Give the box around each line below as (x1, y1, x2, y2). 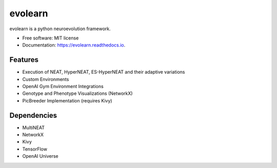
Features (9, 55, 38, 64)
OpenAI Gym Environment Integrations (22, 83, 104, 90)
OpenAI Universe (22, 153, 58, 159)
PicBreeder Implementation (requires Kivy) (22, 97, 112, 103)
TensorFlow (22, 146, 47, 152)
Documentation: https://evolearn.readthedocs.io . (22, 42, 126, 48)
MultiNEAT (22, 124, 45, 131)
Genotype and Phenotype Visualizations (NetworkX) (22, 90, 133, 97)
